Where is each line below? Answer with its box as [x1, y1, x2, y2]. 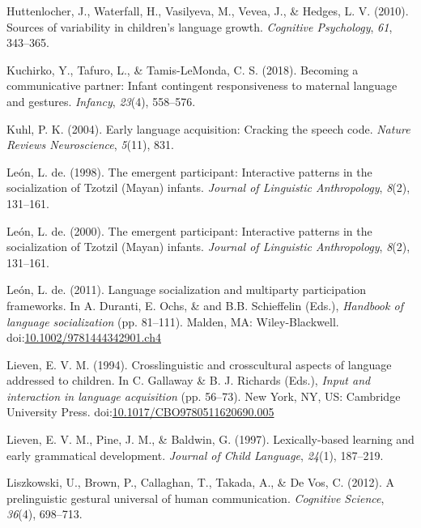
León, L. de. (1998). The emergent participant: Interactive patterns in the [6, 163, 372, 180]
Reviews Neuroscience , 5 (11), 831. [6, 136, 174, 153]
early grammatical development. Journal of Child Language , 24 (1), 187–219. [6, 446, 384, 463]
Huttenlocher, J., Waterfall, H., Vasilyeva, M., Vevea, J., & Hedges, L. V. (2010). [6, 2, 409, 19]
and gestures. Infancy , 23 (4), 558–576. [6, 92, 196, 109]
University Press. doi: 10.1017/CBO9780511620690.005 [6, 403, 274, 420]
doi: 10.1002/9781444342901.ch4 [6, 329, 161, 346]
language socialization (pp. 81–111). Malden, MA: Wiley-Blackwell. [6, 313, 339, 330]
